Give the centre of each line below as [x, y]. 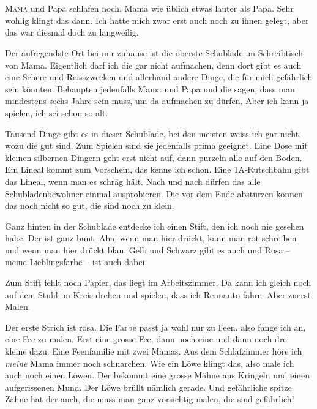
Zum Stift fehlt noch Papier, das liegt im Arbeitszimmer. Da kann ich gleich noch [158, 283]
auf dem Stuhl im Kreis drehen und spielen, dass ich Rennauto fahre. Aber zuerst [158, 294]
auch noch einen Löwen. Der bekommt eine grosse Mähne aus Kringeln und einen [158, 375]
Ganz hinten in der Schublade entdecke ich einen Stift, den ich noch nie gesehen [155, 226]
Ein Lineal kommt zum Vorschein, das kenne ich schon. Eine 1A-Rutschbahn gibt [157, 169]
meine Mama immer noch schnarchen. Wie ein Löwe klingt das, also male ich [150, 363]
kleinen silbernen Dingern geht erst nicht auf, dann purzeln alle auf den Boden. [154, 157]
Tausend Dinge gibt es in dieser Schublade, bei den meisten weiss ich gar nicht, [153, 133]
